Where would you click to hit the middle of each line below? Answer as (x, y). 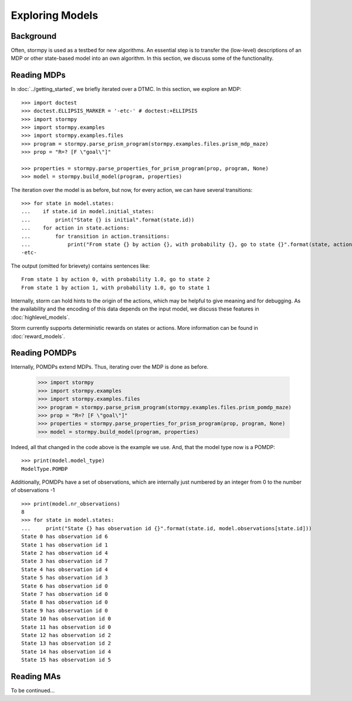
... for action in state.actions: (76, 228)
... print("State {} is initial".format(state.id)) (108, 220)
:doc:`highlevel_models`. (40, 317)
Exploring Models (55, 15)
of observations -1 (33, 490)
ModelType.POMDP (45, 469)
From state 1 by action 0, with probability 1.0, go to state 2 (116, 279)
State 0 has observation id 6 (65, 537)
